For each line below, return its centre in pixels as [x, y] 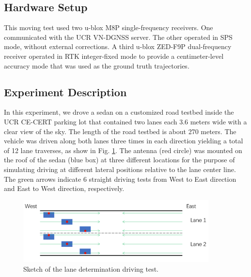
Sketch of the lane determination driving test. [91, 268]
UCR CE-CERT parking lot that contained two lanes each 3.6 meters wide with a [125, 121]
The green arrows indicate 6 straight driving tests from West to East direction [120, 179]
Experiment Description [65, 92]
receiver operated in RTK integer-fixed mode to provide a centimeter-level [114, 56]
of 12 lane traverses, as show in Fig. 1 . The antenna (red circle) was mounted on [123, 150]
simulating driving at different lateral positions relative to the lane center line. [120, 169]
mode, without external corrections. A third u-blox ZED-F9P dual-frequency [118, 46]
